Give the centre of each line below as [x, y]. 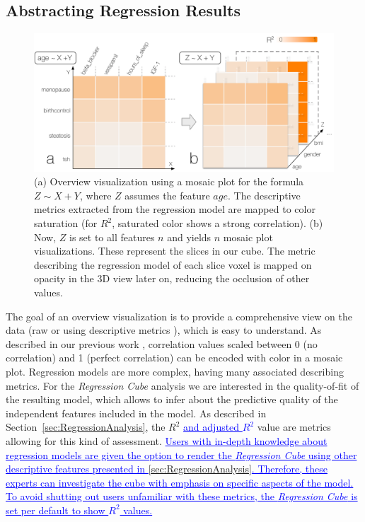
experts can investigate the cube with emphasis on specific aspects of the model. [180, 482]
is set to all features [112, 237]
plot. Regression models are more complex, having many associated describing [175, 371]
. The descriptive [264, 195]
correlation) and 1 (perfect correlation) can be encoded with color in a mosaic [174, 358]
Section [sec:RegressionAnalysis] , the [86, 427]
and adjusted [212, 427]
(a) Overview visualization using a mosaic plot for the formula [169, 181]
